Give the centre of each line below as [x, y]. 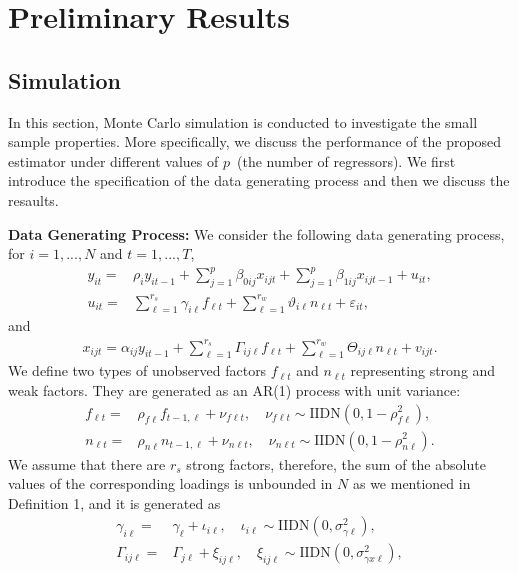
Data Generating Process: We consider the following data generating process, [256, 233]
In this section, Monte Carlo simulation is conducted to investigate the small [243, 121]
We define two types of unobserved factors [137, 370]
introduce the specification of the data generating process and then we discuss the [259, 180]
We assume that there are [87, 463]
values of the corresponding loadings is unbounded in [170, 483]
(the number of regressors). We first [346, 160]
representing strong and [423, 370]
